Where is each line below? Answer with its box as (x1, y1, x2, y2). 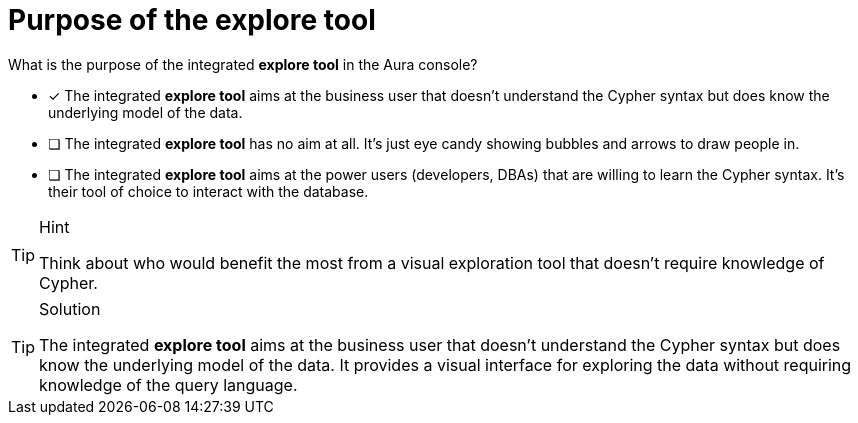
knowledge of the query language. (39, 374, 298, 395)
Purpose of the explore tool (8, 3, 376, 37)
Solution (39, 298, 101, 319)
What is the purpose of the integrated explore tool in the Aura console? (8, 55, 478, 73)
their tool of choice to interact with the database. (48, 182, 369, 200)
